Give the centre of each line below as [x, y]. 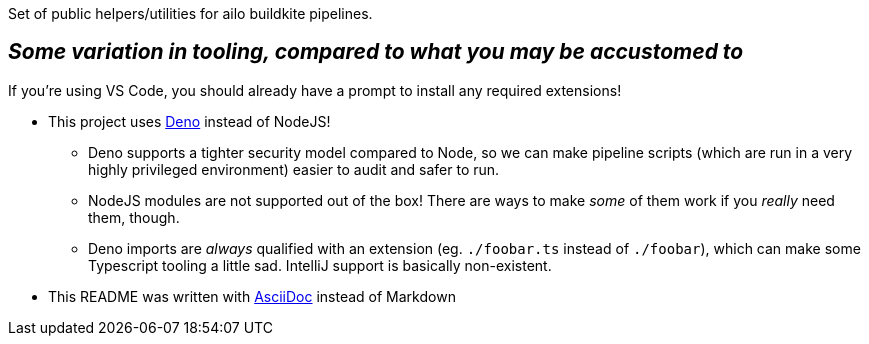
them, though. [134, 217]
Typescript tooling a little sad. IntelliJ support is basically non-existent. [320, 265]
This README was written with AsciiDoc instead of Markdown [252, 296]
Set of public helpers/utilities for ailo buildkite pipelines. [190, 13]
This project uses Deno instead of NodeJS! [189, 121]
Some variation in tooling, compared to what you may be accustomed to [376, 52]
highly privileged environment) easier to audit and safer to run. [294, 169]
